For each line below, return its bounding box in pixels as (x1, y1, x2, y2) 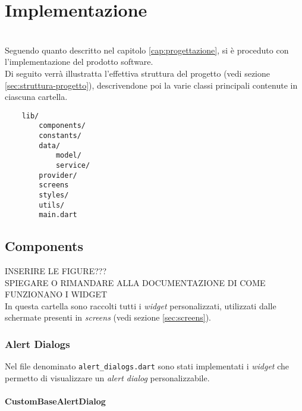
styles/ (39, 190, 69, 199)
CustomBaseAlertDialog (5, 395, 106, 407)
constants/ (39, 131, 81, 140)
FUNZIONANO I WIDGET (5, 288, 108, 300)
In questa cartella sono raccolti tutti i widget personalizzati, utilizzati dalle (5, 299, 276, 312)
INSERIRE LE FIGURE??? (5, 265, 107, 277)
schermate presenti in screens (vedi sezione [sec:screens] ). (5, 311, 211, 324)
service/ (55, 161, 90, 170)
